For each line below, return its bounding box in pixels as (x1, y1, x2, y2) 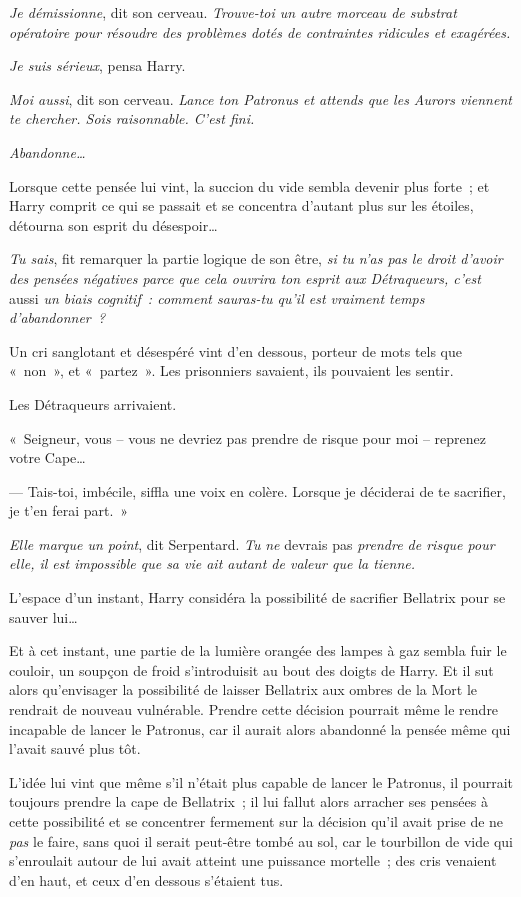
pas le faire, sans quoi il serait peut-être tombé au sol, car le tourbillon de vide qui (9, 830, 513, 851)
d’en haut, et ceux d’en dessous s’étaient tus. (9, 869, 284, 890)
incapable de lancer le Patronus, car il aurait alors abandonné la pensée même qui (9, 718, 511, 739)
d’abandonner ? (9, 307, 106, 328)
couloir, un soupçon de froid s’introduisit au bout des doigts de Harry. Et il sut (9, 659, 494, 680)
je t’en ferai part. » (9, 500, 129, 521)
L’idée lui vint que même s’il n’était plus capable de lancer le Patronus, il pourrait (9, 771, 514, 792)
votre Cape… (9, 447, 86, 468)
